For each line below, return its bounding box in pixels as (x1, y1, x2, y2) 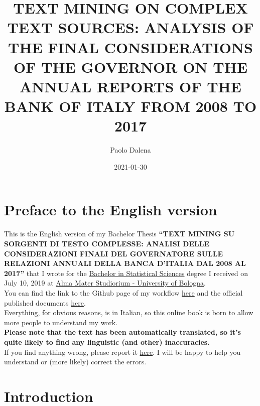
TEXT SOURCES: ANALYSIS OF (7, 17, 254, 38)
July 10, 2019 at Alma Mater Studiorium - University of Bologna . (4, 278, 206, 288)
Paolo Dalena (110, 145, 151, 155)
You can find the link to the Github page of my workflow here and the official (4, 287, 243, 298)
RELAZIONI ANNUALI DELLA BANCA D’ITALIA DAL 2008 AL (4, 258, 246, 268)
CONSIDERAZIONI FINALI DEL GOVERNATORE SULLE (4, 248, 223, 258)
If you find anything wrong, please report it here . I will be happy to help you (4, 346, 241, 357)
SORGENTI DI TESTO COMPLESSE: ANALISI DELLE (4, 238, 210, 248)
